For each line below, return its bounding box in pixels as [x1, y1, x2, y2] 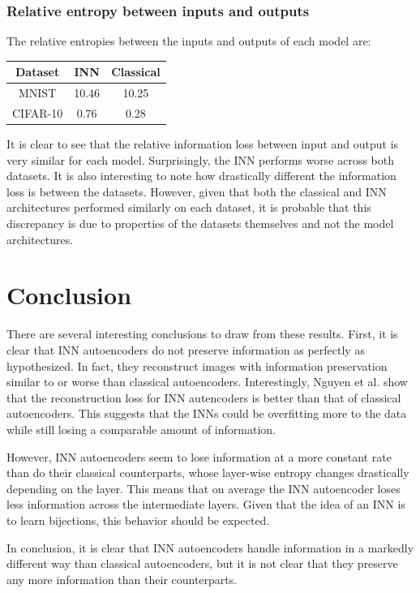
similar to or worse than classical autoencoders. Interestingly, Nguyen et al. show [6, 373, 408, 390]
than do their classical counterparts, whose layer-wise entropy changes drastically [6, 464, 409, 481]
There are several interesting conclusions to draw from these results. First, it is [6, 325, 398, 342]
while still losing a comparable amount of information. [6, 420, 276, 437]
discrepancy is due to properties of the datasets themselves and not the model [6, 215, 394, 232]
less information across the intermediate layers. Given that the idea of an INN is [6, 496, 405, 513]
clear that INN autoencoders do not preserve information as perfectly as [6, 341, 365, 358]
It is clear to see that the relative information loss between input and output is [6, 135, 399, 153]
